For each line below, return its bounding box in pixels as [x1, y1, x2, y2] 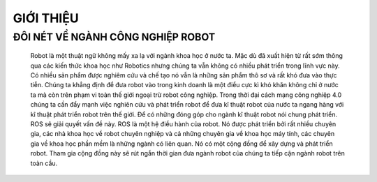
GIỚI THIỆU [13, 10, 80, 26]
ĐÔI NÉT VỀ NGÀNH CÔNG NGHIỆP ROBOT [13, 31, 216, 43]
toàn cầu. [30, 159, 58, 167]
